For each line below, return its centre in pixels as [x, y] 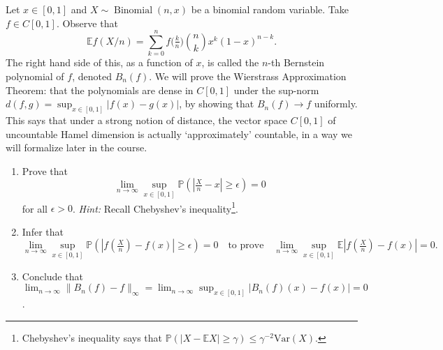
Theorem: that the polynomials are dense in [100, 90]
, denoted [92, 76]
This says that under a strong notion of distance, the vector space [147, 120]
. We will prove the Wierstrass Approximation [248, 76]
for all [35, 208]
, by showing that [217, 104]
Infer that [43, 231]
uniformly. [336, 104]
